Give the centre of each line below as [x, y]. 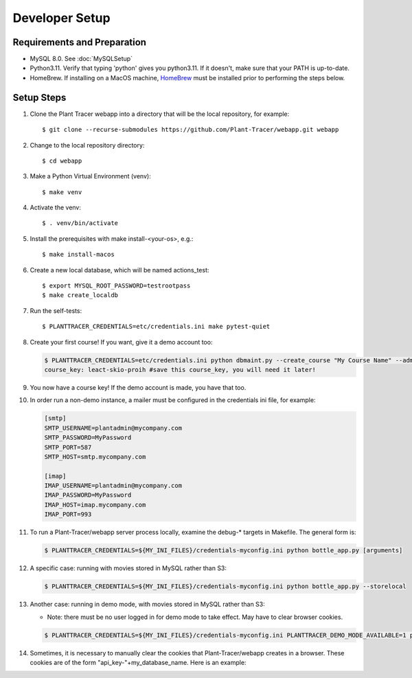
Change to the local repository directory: [87, 145]
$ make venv [62, 192]
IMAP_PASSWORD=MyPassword [88, 495]
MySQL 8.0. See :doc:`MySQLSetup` [81, 59]
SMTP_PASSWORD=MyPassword [88, 438]
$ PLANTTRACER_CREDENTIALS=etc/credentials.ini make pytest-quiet [156, 327]
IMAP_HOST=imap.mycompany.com [95, 505]
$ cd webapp [62, 161]
